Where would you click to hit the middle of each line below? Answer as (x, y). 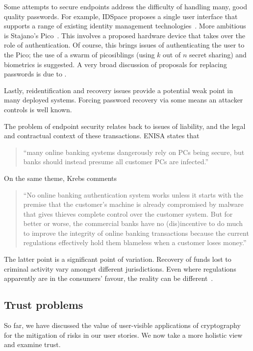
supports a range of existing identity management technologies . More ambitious (125, 26)
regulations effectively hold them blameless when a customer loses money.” (135, 242)
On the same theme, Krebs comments (61, 178)
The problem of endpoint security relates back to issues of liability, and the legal (125, 126)
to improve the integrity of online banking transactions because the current (136, 233)
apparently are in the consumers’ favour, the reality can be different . (109, 278)
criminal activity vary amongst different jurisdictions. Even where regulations (120, 268)
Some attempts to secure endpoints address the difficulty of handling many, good (126, 6)
